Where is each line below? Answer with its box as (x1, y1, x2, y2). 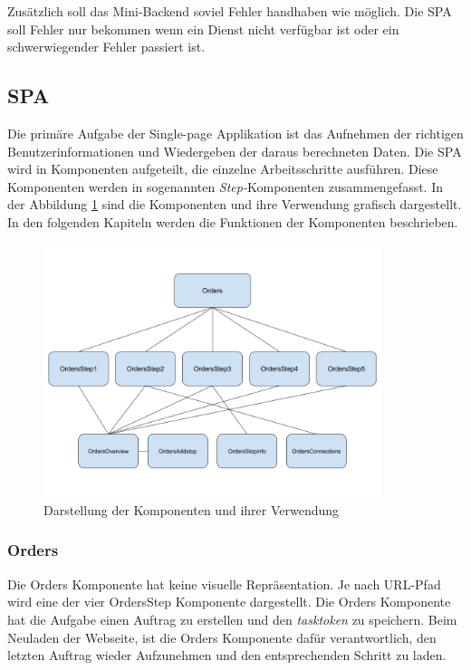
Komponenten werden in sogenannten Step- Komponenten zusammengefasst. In (7, 177, 444, 196)
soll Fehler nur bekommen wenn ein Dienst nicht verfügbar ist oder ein (7, 19, 399, 38)
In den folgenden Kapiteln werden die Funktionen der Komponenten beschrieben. (7, 212, 458, 231)
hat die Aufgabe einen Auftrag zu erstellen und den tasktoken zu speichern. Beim (7, 609, 457, 628)
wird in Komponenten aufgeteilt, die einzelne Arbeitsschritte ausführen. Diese (7, 159, 438, 178)
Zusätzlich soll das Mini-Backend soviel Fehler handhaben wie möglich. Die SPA (7, 2, 452, 20)
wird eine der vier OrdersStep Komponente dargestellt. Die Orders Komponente (7, 592, 451, 611)
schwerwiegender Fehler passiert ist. (7, 37, 206, 56)
